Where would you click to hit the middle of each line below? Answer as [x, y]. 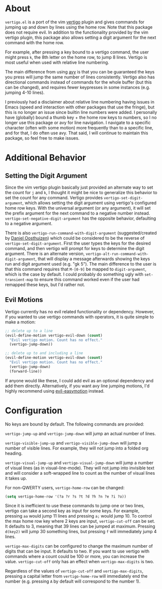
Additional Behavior [45, 158]
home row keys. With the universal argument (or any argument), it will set [78, 208]
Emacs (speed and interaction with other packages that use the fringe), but [80, 107]
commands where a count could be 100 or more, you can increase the [75, 556]
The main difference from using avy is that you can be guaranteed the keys [80, 71]
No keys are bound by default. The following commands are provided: [74, 424]
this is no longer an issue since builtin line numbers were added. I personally [81, 112]
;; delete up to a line [29, 331]
